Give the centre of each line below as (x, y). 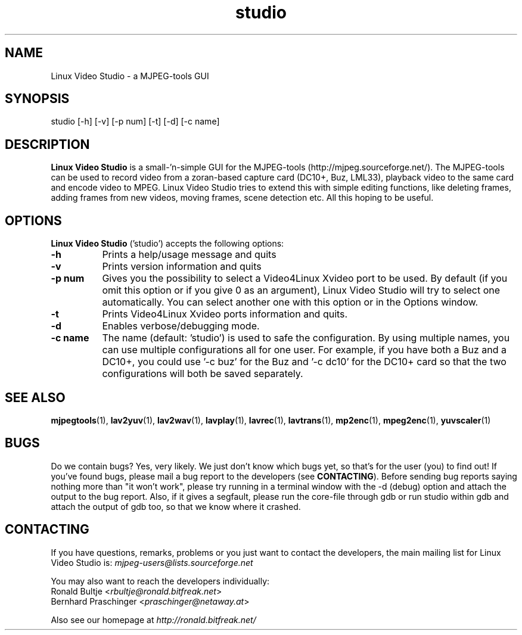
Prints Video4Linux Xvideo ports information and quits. (225, 314)
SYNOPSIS (37, 99)
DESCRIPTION (47, 144)
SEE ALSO (35, 397)
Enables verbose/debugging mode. (181, 326)
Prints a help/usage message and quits (189, 255)
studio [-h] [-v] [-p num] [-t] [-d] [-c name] (135, 122)
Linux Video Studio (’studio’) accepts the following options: (167, 244)
